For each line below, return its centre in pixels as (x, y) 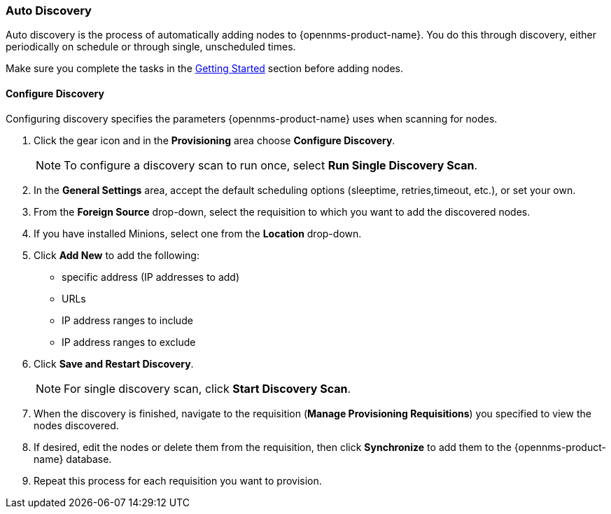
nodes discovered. (76, 425)
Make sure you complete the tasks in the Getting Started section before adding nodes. (204, 69)
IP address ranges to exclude (129, 342)
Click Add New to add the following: (117, 255)
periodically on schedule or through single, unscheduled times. (151, 47)
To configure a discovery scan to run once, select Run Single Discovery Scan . (271, 165)
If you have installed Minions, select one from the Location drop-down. (198, 233)
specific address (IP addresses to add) (151, 277)
